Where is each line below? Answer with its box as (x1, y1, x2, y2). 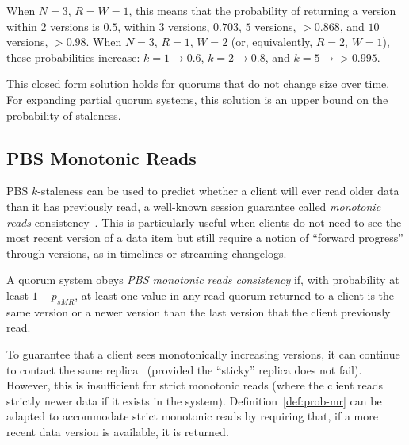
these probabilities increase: (6, 48, 140, 65)
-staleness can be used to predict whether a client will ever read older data (37, 182, 399, 199)
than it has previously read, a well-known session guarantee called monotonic (6, 198, 381, 214)
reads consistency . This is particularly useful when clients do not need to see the (6, 213, 402, 230)
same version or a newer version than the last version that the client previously (6, 303, 391, 320)
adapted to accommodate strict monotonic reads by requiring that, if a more (6, 408, 378, 424)
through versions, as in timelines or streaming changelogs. (6, 244, 287, 261)
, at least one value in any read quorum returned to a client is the (75, 286, 395, 303)
